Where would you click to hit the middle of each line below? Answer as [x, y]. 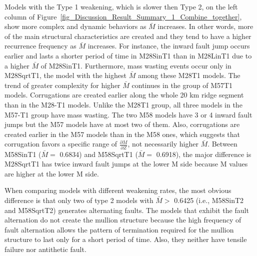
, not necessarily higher [163, 144]
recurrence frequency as [40, 46]
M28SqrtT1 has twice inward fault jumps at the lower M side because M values [126, 164]
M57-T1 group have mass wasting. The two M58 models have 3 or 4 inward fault [128, 114]
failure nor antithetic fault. [45, 249]
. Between [222, 144]
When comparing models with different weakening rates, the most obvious [118, 190]
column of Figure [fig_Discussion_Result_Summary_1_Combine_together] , [123, 16]
